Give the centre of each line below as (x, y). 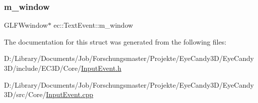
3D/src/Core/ (25, 94)
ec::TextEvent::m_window (94, 25)
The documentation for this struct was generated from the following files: (115, 41)
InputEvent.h (101, 68)
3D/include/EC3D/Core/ (43, 68)
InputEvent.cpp (69, 94)
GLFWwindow (26, 25)
